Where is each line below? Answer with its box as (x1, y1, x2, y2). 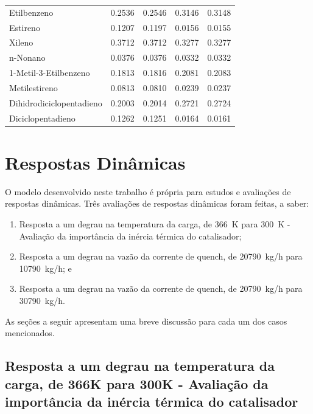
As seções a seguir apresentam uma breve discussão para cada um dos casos (5, 314, 287, 327)
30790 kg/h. (19, 294, 65, 307)
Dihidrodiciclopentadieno (9, 96, 102, 109)
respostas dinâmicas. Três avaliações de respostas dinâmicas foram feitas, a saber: (5, 197, 309, 210)
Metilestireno (9, 81, 58, 94)
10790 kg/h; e (19, 261, 72, 274)
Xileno (9, 36, 33, 49)
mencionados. (5, 326, 55, 339)
